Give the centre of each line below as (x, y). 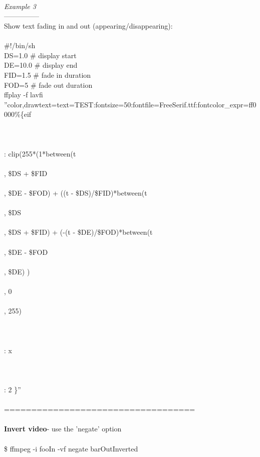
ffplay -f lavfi (24, 95)
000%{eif (18, 114)
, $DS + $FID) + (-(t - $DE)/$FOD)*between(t (78, 232)
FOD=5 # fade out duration (48, 85)
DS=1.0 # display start (40, 55)
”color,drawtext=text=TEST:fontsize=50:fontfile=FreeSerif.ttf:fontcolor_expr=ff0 (130, 104)
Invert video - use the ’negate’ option (63, 429)
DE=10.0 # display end (41, 65)
